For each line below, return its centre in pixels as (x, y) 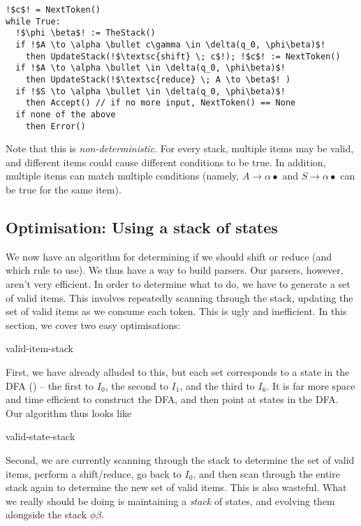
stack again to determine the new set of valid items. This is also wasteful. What (176, 487)
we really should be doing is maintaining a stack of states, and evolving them (170, 501)
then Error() (56, 126)
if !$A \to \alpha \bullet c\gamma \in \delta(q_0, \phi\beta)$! (171, 44)
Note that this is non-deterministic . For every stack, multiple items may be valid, (180, 148)
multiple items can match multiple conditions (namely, (123, 176)
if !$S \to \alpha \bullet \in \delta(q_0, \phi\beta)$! (150, 91)
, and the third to (217, 385)
